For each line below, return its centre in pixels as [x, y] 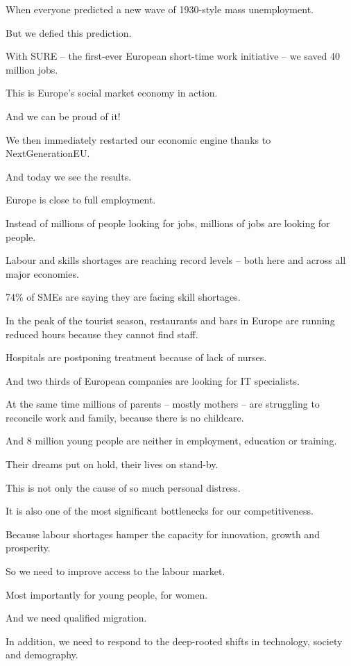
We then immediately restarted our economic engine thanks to [138, 139]
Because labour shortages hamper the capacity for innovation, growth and [163, 534]
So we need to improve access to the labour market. [115, 571]
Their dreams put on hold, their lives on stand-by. [112, 464]
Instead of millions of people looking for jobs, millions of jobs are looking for [168, 223]
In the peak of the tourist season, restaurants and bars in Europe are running [170, 320]
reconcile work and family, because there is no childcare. [125, 417]
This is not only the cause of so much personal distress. [123, 487]
